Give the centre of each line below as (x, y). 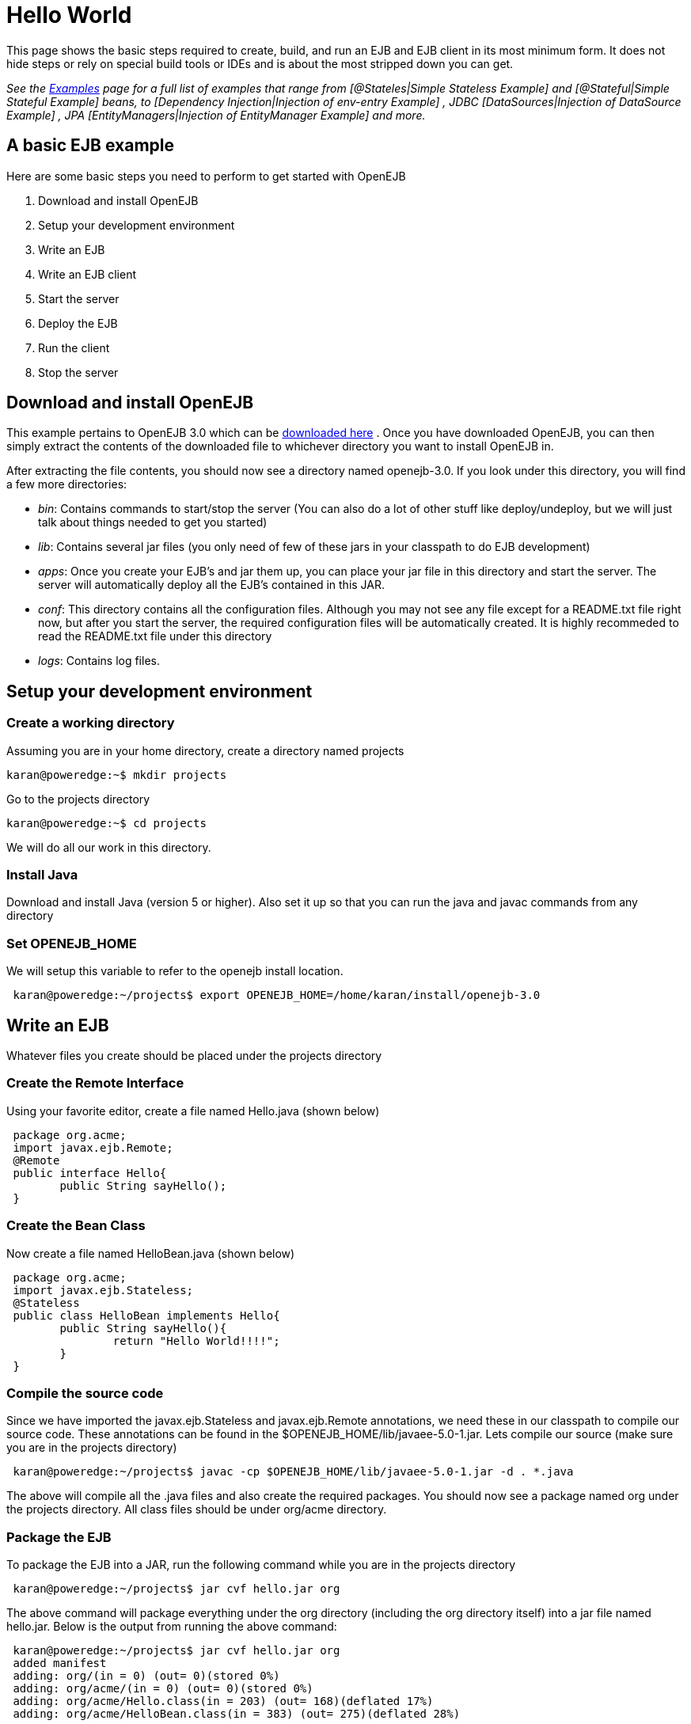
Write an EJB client (87, 274)
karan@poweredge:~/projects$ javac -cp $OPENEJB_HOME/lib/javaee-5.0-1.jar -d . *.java (293, 1472)
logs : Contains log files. (99, 661)
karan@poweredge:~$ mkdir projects (117, 775)
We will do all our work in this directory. (109, 847)
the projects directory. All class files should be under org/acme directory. (197, 1509)
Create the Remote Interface (95, 1083)
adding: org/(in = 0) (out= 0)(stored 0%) (146, 1676)
